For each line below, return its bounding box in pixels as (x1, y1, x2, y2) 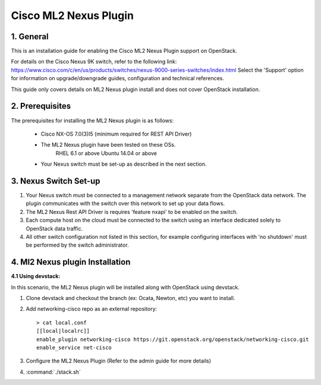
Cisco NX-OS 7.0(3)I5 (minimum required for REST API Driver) (40, 130, 192, 137)
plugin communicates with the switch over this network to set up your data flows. (26, 200, 225, 207)
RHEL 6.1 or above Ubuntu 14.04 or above (55, 149, 158, 157)
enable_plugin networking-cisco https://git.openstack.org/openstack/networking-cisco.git (36, 336, 309, 343)
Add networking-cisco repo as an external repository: (26, 305, 158, 313)
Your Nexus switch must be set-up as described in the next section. (40, 160, 207, 168)
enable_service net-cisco (36, 344, 112, 351)
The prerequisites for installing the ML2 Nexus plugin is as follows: (11, 116, 174, 124)
